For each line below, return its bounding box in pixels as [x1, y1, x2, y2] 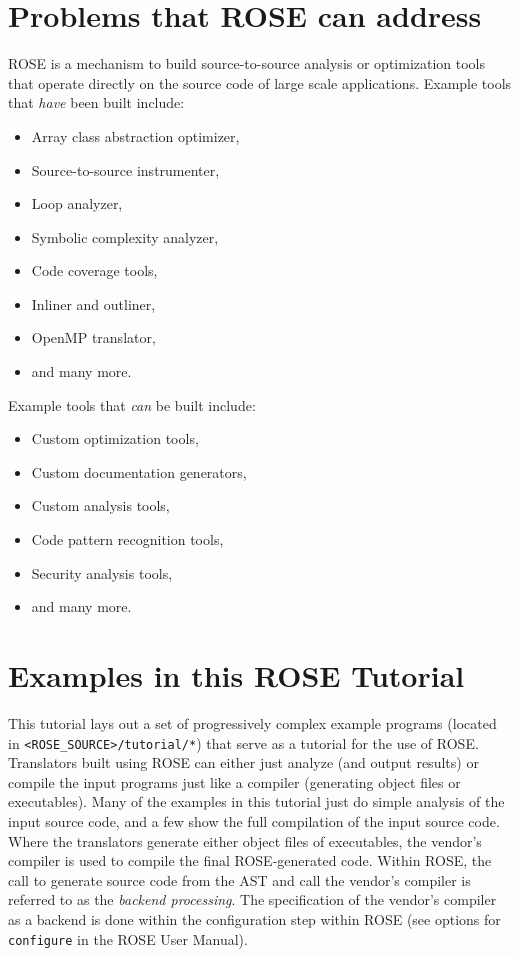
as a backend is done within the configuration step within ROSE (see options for [8, 908, 501, 929]
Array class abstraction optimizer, [31, 125, 240, 146]
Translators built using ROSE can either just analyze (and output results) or [8, 752, 479, 773]
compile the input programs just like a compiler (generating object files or [8, 771, 461, 792]
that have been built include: [8, 92, 185, 113]
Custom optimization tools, [31, 428, 199, 449]
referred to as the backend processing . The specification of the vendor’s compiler [8, 889, 497, 910]
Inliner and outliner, [31, 293, 156, 314]
